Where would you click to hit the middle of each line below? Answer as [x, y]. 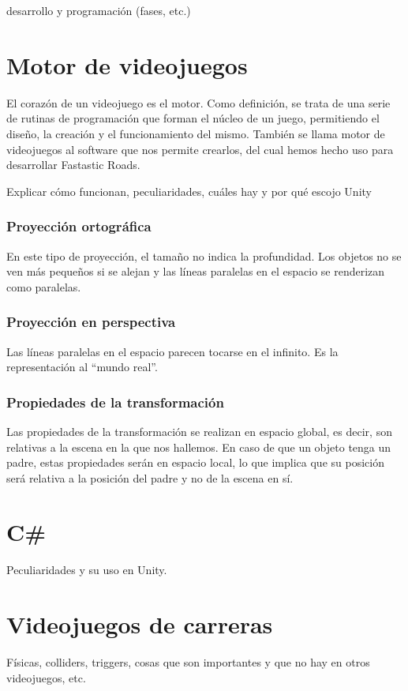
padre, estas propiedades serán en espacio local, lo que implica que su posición [195, 462]
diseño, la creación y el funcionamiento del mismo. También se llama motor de [196, 133]
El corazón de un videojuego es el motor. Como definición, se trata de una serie [198, 102]
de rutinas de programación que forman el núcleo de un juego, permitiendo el [193, 118]
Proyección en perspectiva [91, 322]
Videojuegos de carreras [140, 624]
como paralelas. [44, 286]
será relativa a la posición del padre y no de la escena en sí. [150, 477]
